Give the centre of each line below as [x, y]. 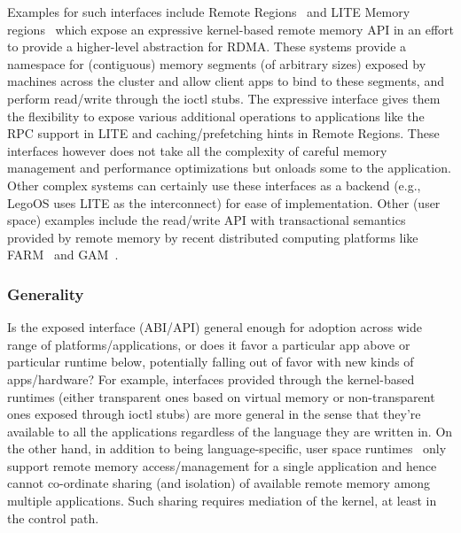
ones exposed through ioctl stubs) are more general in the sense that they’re [214, 414]
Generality [46, 294]
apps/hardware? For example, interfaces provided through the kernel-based [211, 379]
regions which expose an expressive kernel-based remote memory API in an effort [230, 29]
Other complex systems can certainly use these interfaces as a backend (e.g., [214, 185]
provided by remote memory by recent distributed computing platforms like [213, 237]
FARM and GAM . [63, 255]
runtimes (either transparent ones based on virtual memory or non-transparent [221, 396]
